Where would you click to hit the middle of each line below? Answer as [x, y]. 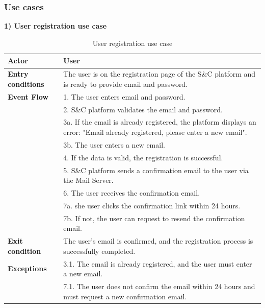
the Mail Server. [88, 180]
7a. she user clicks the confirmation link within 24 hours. [152, 205]
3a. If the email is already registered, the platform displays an [160, 122]
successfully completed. [99, 251]
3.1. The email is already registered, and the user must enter [158, 263]
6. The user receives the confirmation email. [132, 192]
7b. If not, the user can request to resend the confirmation [154, 218]
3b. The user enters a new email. [114, 144]
